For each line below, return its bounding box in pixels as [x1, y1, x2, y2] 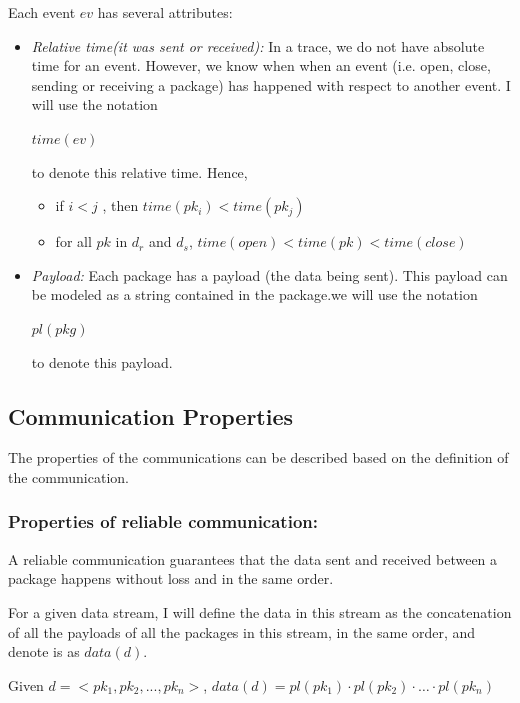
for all [55, 231, 92, 252]
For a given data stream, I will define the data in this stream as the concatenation [8, 601, 512, 622]
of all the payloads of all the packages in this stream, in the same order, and [8, 621, 476, 642]
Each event [8, 2, 76, 22]
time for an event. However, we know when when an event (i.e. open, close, [31, 55, 491, 76]
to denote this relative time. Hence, [31, 161, 248, 182]
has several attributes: [97, 2, 233, 22]
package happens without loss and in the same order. [8, 568, 334, 589]
